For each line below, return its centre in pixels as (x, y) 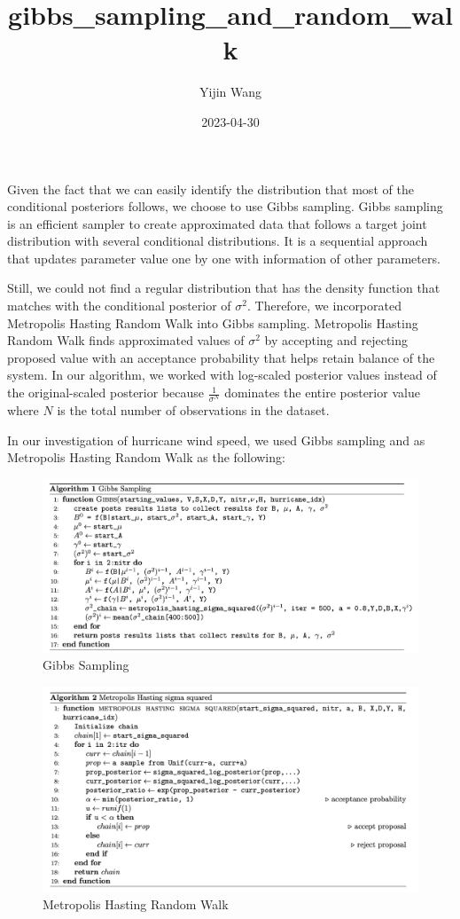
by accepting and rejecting (336, 340)
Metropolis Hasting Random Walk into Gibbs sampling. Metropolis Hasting (213, 322)
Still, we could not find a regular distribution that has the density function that (224, 288)
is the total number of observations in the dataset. (193, 410)
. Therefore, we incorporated (324, 306)
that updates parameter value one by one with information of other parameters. (224, 258)
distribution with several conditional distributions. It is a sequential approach (218, 241)
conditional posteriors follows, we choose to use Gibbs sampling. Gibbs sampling (225, 206)
